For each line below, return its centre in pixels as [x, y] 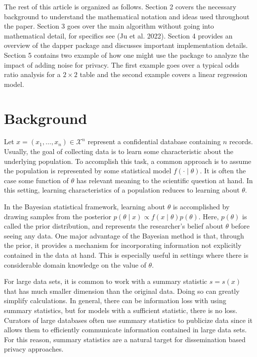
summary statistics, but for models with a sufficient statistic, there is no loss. [121, 310]
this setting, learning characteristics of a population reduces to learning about [122, 190]
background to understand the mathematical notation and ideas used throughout [127, 16]
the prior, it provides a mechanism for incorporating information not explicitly [123, 245]
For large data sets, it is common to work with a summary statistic [106, 281]
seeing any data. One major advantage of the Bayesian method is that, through [124, 235]
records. [241, 141]
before [240, 226]
